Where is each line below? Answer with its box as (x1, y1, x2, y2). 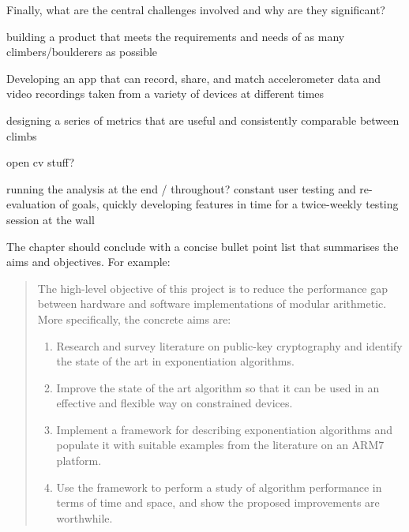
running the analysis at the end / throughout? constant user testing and (6, 180, 356, 197)
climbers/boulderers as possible (6, 43, 158, 60)
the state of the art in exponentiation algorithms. (56, 353, 295, 369)
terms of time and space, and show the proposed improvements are (56, 494, 380, 511)
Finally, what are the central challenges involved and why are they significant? (6, 2, 385, 17)
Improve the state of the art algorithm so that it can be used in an (56, 379, 380, 395)
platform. (56, 452, 102, 469)
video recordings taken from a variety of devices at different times (6, 85, 325, 102)
